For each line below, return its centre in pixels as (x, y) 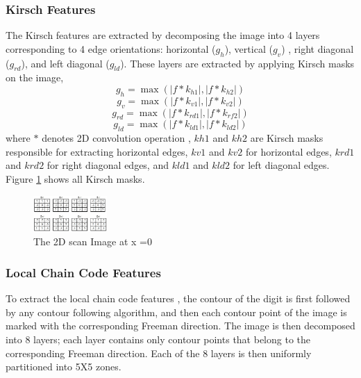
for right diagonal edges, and (108, 165)
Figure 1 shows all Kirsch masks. (75, 178)
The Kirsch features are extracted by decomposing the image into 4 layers (163, 35)
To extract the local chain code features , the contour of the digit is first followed (178, 298)
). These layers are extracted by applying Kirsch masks (237, 63)
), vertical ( (249, 48)
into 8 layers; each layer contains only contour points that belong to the (158, 339)
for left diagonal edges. (281, 165)
